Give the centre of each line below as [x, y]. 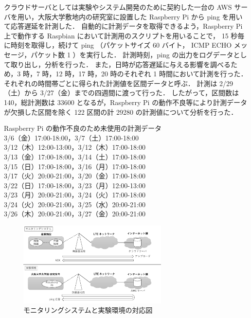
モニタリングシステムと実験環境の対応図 [88, 310]
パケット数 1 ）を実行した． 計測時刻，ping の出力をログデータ [132, 54]
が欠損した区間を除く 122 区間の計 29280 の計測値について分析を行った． [121, 112]
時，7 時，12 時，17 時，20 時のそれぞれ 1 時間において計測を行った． [135, 74]
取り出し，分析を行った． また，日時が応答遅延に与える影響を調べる [120, 64]
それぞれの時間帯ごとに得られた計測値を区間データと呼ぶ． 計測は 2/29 [119, 83]
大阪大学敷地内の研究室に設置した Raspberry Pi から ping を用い [140, 16]
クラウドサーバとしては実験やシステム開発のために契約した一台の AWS [118, 7]
